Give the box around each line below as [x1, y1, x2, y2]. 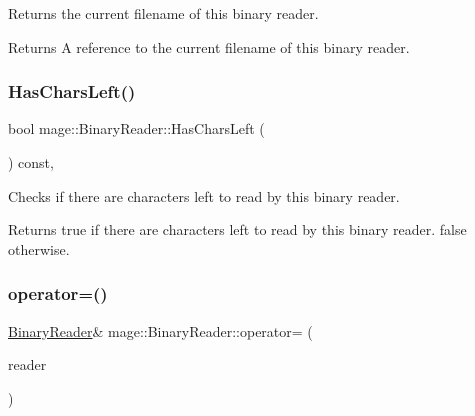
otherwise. [8, 238, 70, 259]
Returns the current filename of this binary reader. [8, 3, 319, 23]
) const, [8, 152, 54, 172]
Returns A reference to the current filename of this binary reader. [8, 36, 410, 57]
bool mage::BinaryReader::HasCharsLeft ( [8, 118, 265, 139]
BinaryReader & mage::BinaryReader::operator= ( [8, 320, 313, 341]
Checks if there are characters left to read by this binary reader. [8, 185, 400, 206]
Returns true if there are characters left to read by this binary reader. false [8, 219, 467, 240]
